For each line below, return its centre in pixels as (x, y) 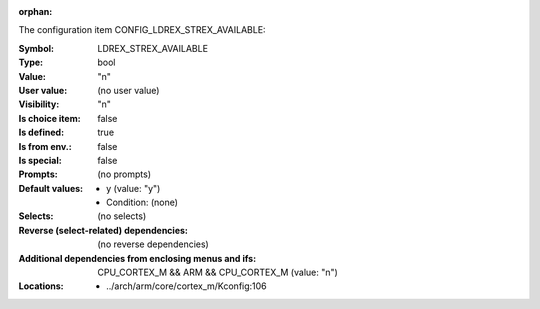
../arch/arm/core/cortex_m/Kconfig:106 (186, 286)
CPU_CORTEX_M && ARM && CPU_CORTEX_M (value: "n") (218, 272)
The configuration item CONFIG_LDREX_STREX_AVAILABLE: (142, 30)
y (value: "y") (133, 188)
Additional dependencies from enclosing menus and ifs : (137, 258)
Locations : (41, 286)
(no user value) (128, 90)
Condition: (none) (142, 202)
